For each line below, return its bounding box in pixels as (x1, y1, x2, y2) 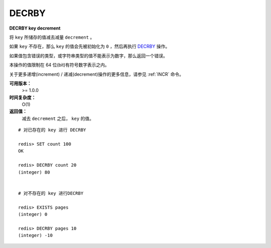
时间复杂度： (9, 94, 36, 100)
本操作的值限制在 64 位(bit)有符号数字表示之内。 (9, 62, 110, 68)
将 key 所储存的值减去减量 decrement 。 (9, 34, 95, 40)
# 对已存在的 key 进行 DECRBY (18, 127, 86, 133)
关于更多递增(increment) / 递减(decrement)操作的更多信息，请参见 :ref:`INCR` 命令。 (9, 71, 184, 77)
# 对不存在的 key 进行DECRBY (18, 190, 84, 196)
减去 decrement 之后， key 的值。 (22, 115, 94, 121)
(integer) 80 (18, 169, 50, 175)
